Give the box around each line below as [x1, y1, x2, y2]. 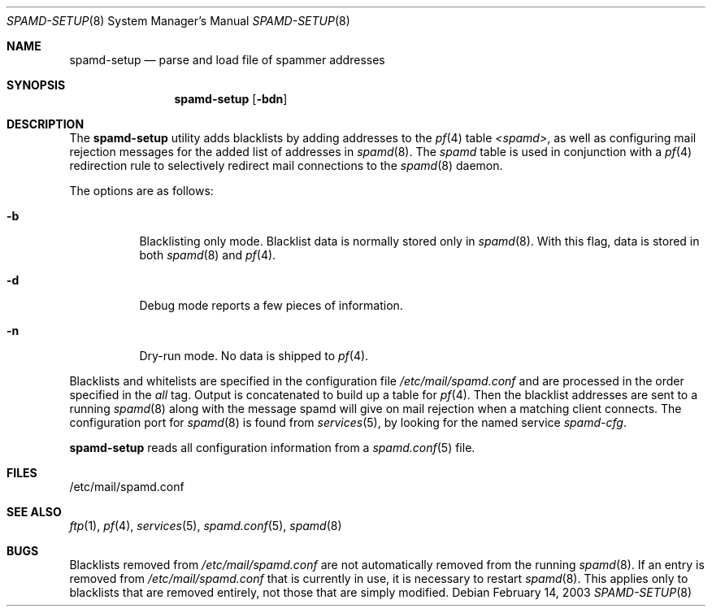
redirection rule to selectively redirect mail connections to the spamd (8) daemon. [69, 159, 503, 172]
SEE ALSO [7, 505, 62, 519]
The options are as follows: [69, 184, 214, 198]
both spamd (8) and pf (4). [139, 248, 276, 262]
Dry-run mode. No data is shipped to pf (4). [139, 349, 369, 363]
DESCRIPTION [7, 117, 85, 131]
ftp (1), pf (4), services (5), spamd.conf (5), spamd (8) [69, 519, 342, 533]
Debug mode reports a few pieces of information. [139, 298, 403, 312]
